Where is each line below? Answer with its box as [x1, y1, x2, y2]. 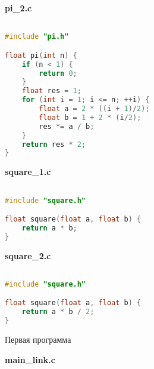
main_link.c [5, 353, 55, 365]
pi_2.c [5, 2, 32, 14]
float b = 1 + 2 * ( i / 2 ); [39, 113, 142, 122]
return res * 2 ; [21, 140, 86, 149]
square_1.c [5, 165, 51, 178]
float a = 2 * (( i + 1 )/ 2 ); [39, 104, 150, 113]
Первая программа [5, 333, 71, 346]
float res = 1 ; [21, 87, 81, 96]
